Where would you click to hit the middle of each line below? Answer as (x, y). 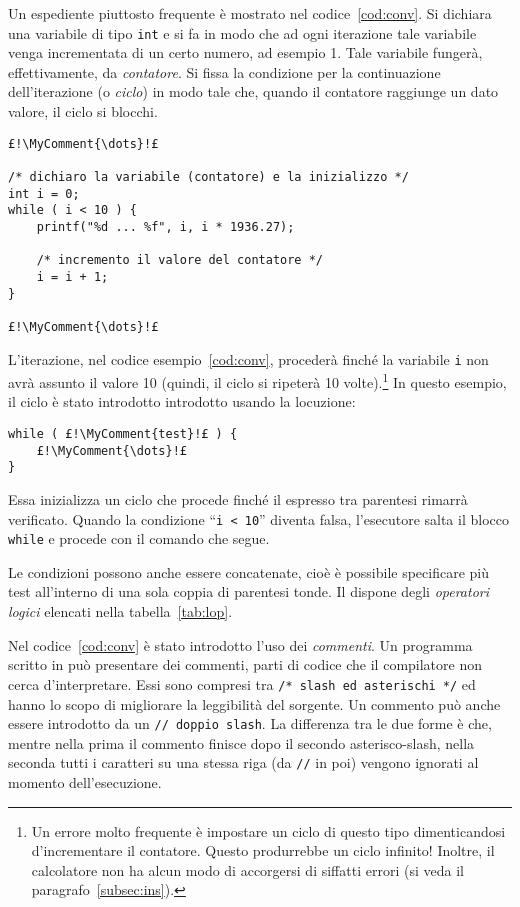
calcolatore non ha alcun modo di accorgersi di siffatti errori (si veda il (247, 869)
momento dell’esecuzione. (85, 782)
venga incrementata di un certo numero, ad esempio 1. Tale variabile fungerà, (245, 52)
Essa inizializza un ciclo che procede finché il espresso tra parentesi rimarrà (238, 498)
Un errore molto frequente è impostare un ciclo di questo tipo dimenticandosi (268, 830)
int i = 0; (44, 193)
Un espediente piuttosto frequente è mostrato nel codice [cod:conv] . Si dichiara (250, 13)
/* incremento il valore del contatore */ (179, 260)
